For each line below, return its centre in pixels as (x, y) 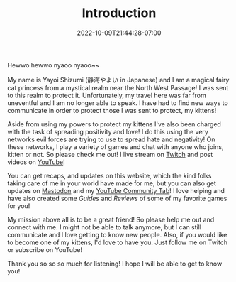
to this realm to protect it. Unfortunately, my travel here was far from (107, 95)
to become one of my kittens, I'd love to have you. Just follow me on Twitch (118, 242)
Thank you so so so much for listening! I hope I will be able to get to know (115, 264)
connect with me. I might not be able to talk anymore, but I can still (105, 227)
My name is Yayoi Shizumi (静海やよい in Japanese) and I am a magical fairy (118, 80)
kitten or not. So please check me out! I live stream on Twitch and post (110, 154)
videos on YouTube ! (36, 162)
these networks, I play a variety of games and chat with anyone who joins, (116, 146)
